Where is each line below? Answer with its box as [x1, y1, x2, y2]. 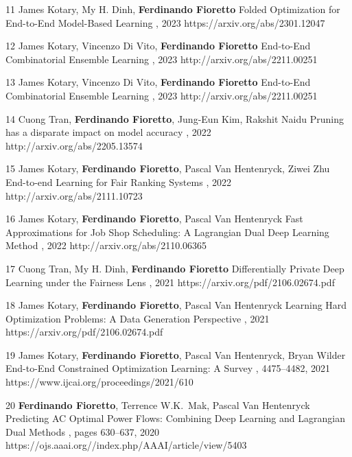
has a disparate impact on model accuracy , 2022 [5, 125, 211, 139]
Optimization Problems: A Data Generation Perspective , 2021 [5, 311, 270, 325]
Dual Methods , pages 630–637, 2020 [5, 424, 159, 438]
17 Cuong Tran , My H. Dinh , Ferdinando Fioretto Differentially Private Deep [5, 261, 344, 275]
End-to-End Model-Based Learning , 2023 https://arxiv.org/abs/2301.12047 [5, 15, 325, 30]
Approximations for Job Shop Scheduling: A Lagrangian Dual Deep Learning [5, 224, 329, 239]
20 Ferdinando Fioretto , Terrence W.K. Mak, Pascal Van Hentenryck [5, 397, 310, 412]
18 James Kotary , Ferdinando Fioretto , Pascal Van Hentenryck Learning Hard [5, 298, 347, 312]
